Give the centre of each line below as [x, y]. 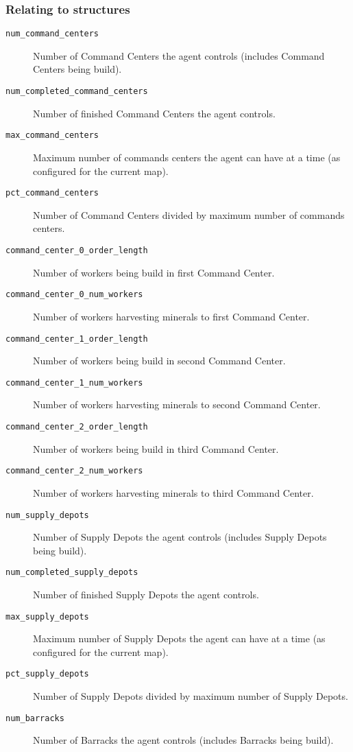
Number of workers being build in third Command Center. [156, 448]
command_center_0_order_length [77, 250]
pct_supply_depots [47, 674]
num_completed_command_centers [77, 92]
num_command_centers [52, 34]
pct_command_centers [52, 193]
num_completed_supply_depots [72, 573]
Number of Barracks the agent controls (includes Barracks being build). [183, 740]
